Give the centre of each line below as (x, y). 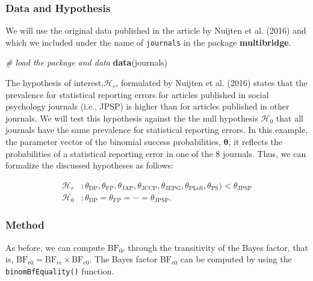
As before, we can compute (55, 247)
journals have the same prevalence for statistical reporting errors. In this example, (157, 130)
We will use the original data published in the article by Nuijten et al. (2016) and (156, 30)
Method (25, 225)
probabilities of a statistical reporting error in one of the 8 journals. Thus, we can (156, 153)
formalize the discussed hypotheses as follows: (89, 165)
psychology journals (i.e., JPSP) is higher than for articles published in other (147, 106)
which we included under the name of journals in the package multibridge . (148, 42)
